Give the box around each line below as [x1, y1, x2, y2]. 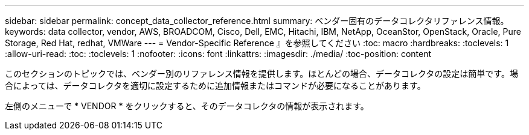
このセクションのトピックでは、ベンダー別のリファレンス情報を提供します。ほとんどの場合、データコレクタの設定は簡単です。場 [5, 68, 518, 79]
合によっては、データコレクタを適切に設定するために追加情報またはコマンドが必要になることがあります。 [5, 80, 426, 91]
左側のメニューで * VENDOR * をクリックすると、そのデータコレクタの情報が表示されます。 [5, 101, 369, 111]
